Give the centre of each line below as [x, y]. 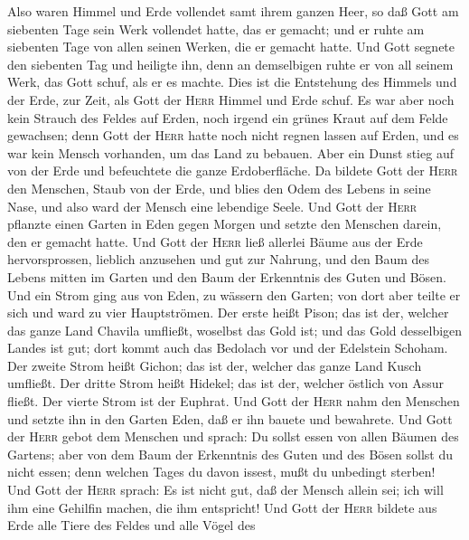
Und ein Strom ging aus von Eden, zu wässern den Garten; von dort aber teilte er [234, 294]
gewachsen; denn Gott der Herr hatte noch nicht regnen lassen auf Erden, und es [233, 135]
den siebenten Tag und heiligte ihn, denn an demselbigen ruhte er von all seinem [230, 64]
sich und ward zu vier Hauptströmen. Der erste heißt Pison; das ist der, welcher [228, 313]
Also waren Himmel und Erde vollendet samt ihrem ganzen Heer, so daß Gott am [233, 11]
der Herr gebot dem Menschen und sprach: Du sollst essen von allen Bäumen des [233, 436]
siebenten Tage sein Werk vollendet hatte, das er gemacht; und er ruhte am [216, 28]
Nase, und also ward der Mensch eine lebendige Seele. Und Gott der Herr [212, 206]
